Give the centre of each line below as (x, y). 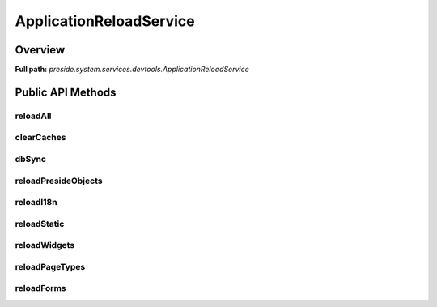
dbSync (30, 159)
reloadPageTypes (50, 266)
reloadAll (33, 116)
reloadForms (40, 288)
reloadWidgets (45, 245)
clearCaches (40, 138)
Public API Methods (66, 92)
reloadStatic (40, 224)
